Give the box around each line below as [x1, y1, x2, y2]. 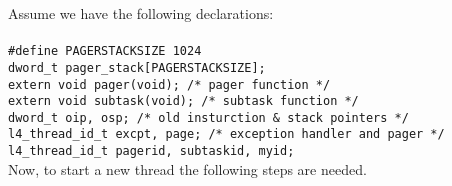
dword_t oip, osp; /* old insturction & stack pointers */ [8, 110, 409, 125]
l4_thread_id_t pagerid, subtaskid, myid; [8, 144, 295, 159]
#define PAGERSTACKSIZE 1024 [8, 44, 202, 59]
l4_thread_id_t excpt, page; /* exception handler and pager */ [8, 127, 445, 142]
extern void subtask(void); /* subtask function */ [8, 94, 359, 109]
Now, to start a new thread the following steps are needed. [8, 158, 367, 179]
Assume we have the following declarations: [8, 3, 274, 23]
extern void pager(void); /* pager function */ [8, 77, 331, 92]
